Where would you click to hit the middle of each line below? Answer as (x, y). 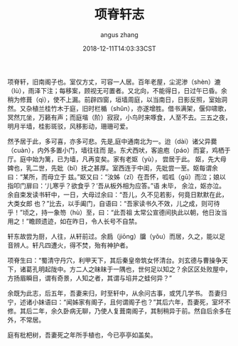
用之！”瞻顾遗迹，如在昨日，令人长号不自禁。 (74, 221)
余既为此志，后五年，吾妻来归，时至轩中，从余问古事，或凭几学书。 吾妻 (114, 293)
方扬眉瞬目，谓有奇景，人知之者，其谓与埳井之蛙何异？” (90, 278)
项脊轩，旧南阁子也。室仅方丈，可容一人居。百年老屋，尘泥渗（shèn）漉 (114, 82)
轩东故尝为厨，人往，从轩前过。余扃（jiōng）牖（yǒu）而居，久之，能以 (113, 236)
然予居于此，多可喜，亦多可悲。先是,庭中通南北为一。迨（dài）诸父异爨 (112, 141)
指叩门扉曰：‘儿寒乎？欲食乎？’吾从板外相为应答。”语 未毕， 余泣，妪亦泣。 (117, 185)
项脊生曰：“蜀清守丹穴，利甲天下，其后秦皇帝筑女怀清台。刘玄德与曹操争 (115, 260)
